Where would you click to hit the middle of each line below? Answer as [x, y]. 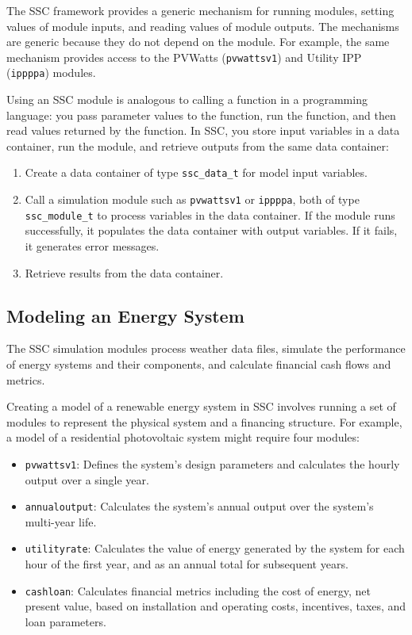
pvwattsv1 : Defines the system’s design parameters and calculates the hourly [212, 463]
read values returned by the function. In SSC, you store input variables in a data [203, 130]
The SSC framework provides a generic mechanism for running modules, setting [200, 10]
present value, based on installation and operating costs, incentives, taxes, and [216, 606]
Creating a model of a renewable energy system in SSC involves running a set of [201, 406]
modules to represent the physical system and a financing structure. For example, [204, 421]
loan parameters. [65, 621]
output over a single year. [87, 479]
